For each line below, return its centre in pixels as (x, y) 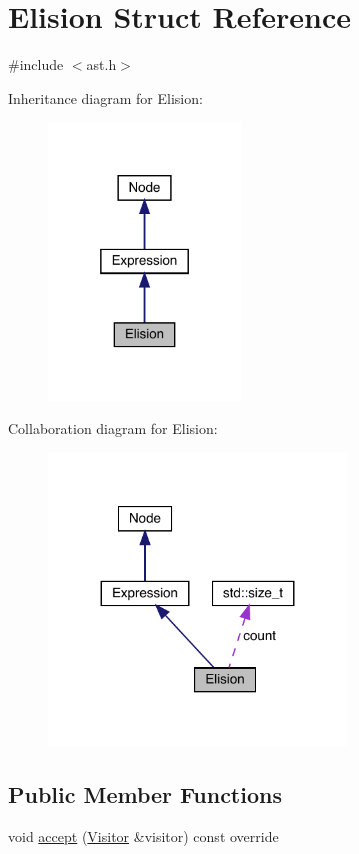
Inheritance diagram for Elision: (105, 97)
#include (36, 64)
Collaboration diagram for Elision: (113, 428)
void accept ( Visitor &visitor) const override (143, 836)
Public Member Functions (145, 794)
